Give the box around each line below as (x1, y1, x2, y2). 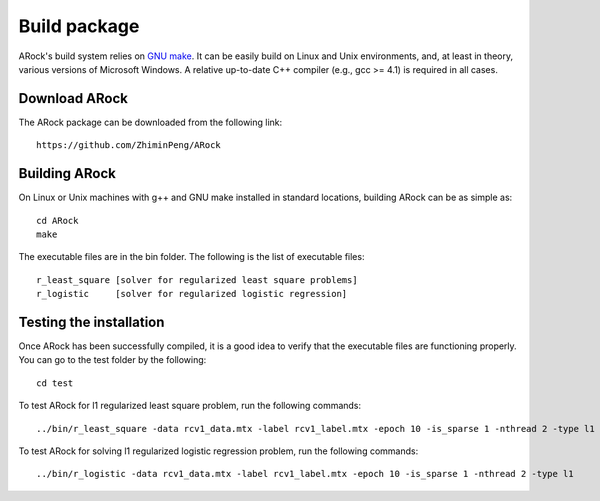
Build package (18, 15, 140, 37)
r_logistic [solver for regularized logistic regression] (36, 288, 348, 300)
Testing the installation (18, 313, 165, 330)
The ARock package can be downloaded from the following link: (18, 116, 283, 128)
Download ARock (18, 90, 129, 107)
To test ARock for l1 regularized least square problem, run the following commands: (18, 400, 362, 412)
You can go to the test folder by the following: (18, 354, 207, 366)
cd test (36, 377, 74, 389)
